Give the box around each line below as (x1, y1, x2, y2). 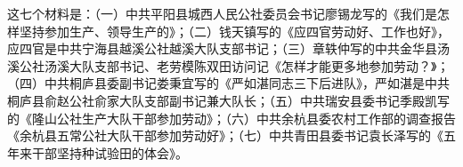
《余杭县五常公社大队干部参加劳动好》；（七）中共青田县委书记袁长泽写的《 (7, 126, 443, 145)
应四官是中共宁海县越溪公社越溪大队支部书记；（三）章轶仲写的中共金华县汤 (7, 39, 450, 58)
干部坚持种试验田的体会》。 (31, 143, 188, 162)
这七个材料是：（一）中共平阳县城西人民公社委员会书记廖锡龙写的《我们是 (7, 4, 437, 22)
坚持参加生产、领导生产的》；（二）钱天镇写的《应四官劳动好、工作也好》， (19, 21, 450, 40)
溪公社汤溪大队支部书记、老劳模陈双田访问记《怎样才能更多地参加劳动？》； (7, 56, 450, 75)
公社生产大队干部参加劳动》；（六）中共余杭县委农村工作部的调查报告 (56, 108, 456, 127)
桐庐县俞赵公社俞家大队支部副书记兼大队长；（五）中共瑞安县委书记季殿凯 (7, 91, 437, 109)
